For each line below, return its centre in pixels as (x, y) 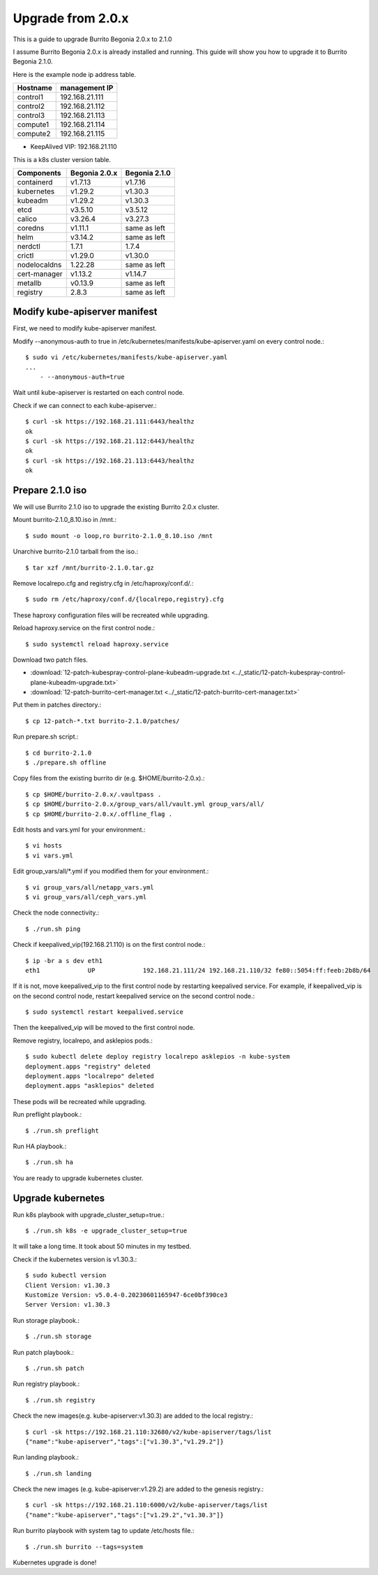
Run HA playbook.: (40, 1146)
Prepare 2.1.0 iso (50, 490)
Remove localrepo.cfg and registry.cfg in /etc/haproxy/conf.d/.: (103, 583)
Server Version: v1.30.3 (68, 1305)
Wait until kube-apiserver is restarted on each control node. (99, 393)
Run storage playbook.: (46, 1320)
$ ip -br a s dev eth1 (64, 960)
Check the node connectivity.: (56, 913)
